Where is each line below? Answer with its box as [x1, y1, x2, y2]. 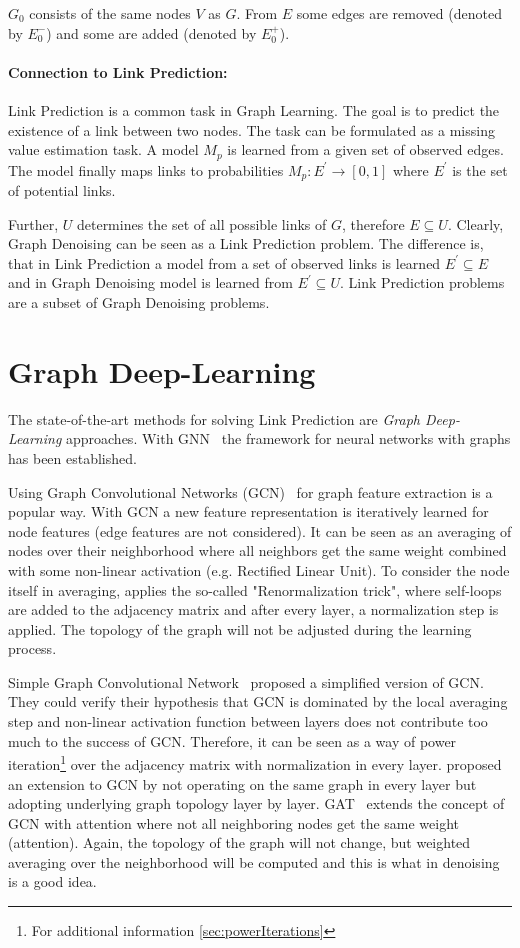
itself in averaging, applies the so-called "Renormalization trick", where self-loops [8, 579, 502, 600]
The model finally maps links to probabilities [8, 159, 284, 180]
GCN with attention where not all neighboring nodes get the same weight [8, 812, 460, 833]
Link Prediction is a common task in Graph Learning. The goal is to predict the [8, 99, 500, 120]
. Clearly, [447, 213, 504, 234]
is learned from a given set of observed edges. [227, 139, 504, 160]
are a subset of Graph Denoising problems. [8, 292, 270, 313]
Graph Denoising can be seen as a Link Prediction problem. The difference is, [8, 233, 484, 254]
